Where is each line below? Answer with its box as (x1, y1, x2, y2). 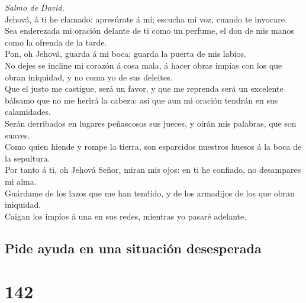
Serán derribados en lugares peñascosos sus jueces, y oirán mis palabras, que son (5, 117, 297, 129)
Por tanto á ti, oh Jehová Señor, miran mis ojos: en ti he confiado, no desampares (5, 163, 301, 176)
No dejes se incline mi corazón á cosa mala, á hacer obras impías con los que (5, 59, 282, 71)
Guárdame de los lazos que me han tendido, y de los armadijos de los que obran (5, 186, 295, 199)
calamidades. (5, 105, 51, 118)
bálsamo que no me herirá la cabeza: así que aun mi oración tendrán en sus (5, 94, 278, 106)
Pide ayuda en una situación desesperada (5, 238, 262, 257)
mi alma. (5, 175, 37, 187)
